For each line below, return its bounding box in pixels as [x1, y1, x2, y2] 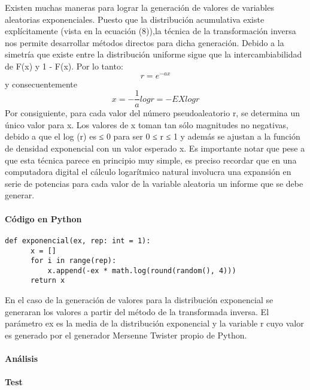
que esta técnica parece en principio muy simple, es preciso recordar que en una [5, 153, 297, 166]
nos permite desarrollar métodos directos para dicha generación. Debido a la [5, 36, 284, 49]
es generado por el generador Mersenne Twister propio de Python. [5, 328, 247, 341]
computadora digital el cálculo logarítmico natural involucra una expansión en [5, 165, 291, 178]
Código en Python [5, 212, 82, 225]
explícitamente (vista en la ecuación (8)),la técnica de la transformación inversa [5, 25, 296, 37]
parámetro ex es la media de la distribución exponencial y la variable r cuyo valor [5, 317, 304, 329]
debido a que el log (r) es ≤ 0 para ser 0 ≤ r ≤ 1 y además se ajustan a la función [5, 130, 300, 143]
